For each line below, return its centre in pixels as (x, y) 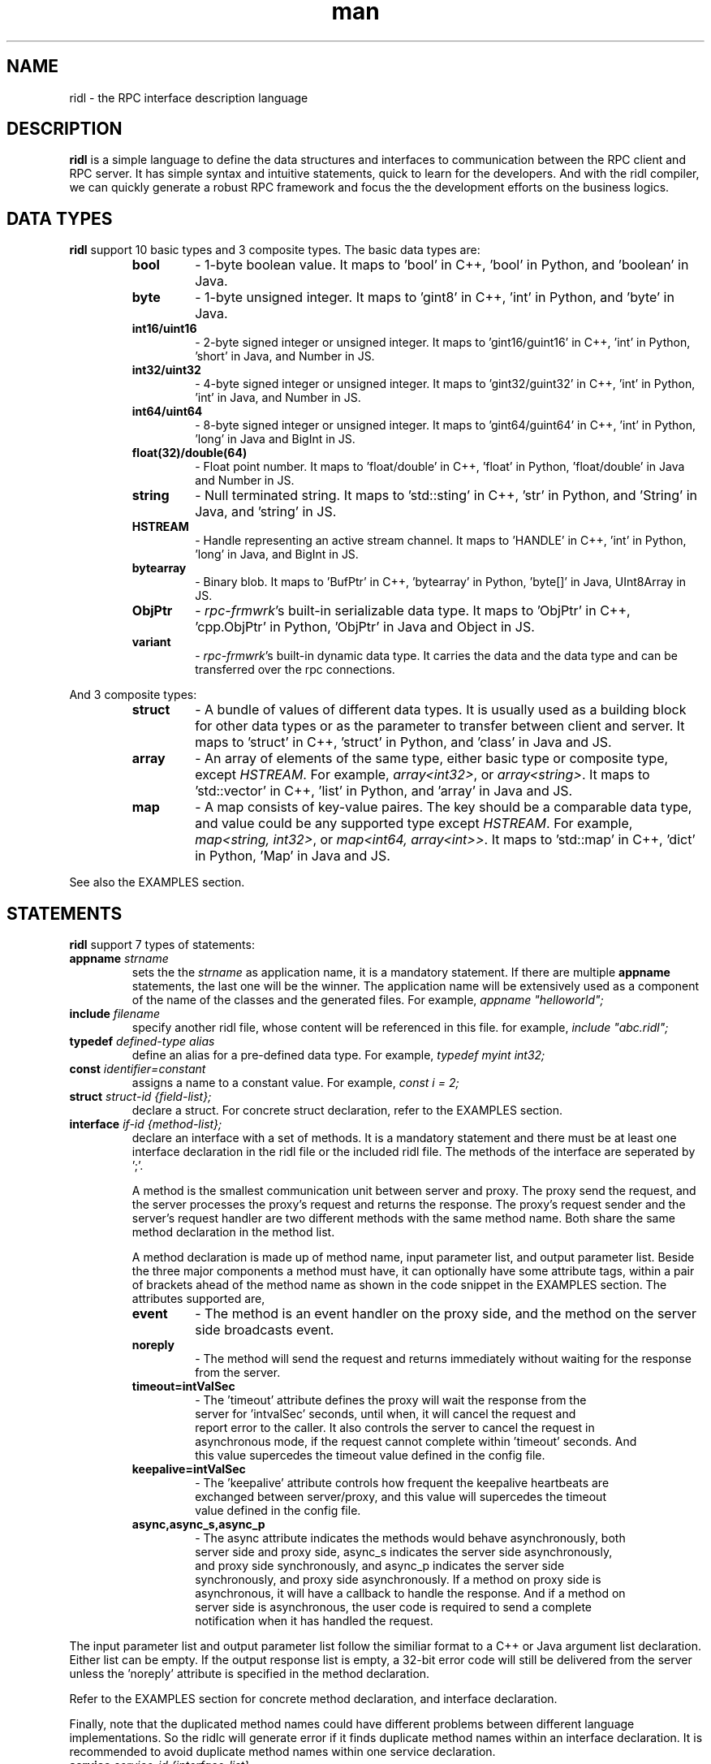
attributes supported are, (198, 1299)
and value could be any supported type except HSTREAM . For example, (414, 824)
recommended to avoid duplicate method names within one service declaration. (282, 1752)
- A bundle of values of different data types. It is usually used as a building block (441, 710)
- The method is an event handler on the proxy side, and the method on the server (446, 1314)
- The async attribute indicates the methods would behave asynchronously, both (410, 1538)
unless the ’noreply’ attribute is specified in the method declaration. (250, 1674)
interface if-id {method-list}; (146, 1124)
